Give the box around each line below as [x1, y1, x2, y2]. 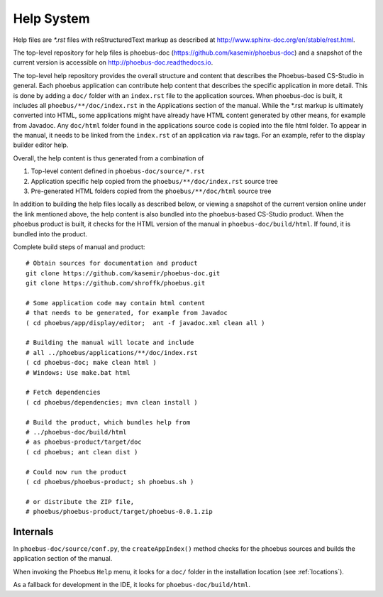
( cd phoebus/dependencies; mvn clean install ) [26, 398, 198, 406]
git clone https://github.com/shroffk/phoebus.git [26, 279, 206, 287]
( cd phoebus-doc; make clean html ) [26, 358, 157, 367]
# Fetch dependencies [26, 388, 101, 397]
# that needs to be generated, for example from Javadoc [26, 309, 228, 317]
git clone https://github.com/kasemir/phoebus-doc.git [26, 269, 221, 277]
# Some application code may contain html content [26, 299, 206, 307]
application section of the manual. [13, 554, 113, 563]
